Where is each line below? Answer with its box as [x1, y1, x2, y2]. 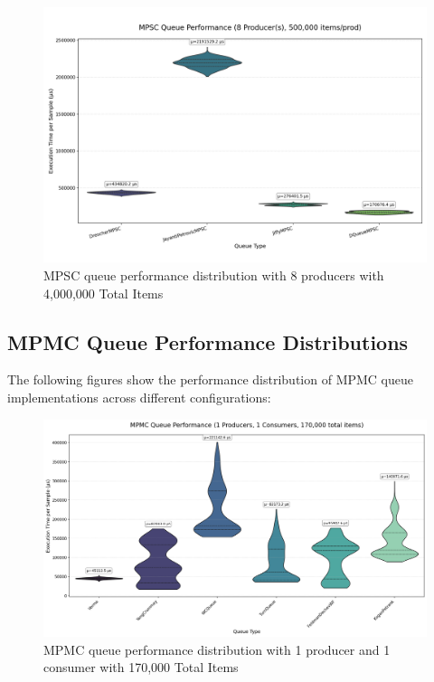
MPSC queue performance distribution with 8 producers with [43, 265, 384, 284]
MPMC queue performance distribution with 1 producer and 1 [43, 639, 391, 658]
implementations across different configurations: [7, 387, 271, 406]
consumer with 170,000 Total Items [43, 658, 239, 677]
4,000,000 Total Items [43, 283, 164, 302]
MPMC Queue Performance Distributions [7, 327, 409, 355]
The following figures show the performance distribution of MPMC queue [7, 370, 414, 389]
